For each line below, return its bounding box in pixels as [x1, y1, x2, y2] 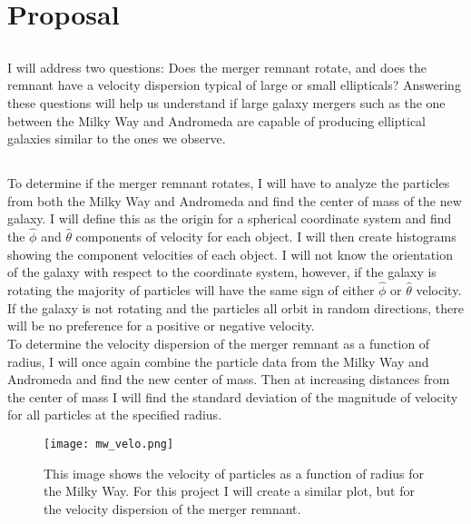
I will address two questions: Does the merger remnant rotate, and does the [7, 57, 427, 76]
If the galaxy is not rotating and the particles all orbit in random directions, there [7, 298, 464, 317]
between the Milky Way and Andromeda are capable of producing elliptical [7, 111, 426, 130]
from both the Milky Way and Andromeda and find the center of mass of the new [7, 191, 462, 210]
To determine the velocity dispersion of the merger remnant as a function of [7, 333, 430, 352]
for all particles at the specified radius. [7, 405, 222, 424]
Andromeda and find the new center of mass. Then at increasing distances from [7, 370, 450, 389]
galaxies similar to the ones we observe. [7, 129, 226, 148]
